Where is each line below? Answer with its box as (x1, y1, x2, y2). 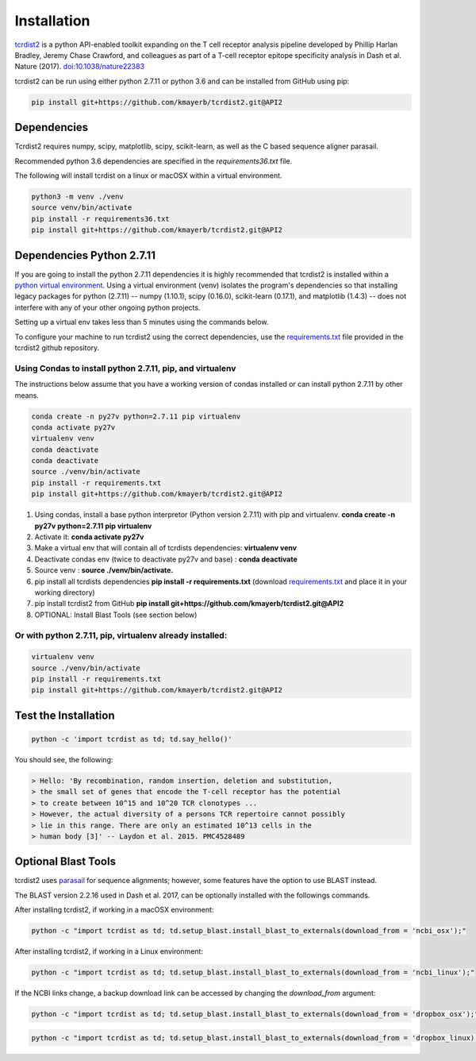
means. (14, 390, 40, 400)
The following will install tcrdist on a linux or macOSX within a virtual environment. (14, 171, 282, 180)
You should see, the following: (14, 755, 113, 765)
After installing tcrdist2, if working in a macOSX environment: (14, 905, 214, 915)
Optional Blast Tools (14, 855, 117, 869)
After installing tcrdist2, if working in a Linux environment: (14, 947, 204, 956)
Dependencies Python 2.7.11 (14, 249, 156, 262)
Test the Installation (14, 708, 115, 722)
